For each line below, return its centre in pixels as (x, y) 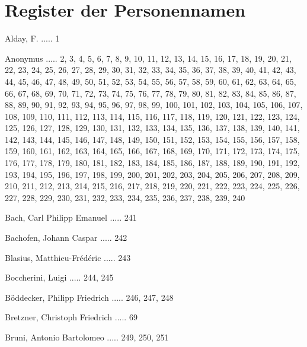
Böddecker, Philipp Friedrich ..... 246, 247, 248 (89, 297)
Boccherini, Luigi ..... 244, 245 (59, 277)
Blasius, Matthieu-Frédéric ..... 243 (68, 257)
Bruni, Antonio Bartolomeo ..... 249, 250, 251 (87, 337)
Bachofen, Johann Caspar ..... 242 (66, 238)
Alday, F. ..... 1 (32, 38)
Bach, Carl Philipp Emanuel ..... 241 (71, 217)
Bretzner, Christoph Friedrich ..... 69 (71, 317)
